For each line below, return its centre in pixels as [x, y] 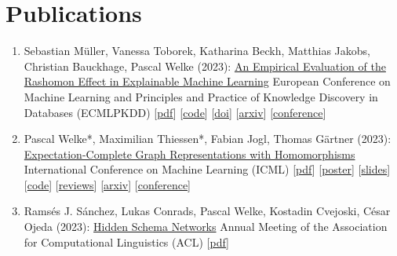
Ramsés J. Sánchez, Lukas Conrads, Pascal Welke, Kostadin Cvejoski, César [207, 211]
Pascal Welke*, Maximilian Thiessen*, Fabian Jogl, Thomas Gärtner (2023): [208, 139]
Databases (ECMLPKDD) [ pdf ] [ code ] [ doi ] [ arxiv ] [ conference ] [175, 112]
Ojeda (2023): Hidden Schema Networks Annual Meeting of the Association [206, 227]
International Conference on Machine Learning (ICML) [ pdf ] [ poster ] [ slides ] [207, 169]
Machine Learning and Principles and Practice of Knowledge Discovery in [201, 96]
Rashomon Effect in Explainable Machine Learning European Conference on [207, 81]
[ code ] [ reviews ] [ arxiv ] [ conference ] [107, 184]
